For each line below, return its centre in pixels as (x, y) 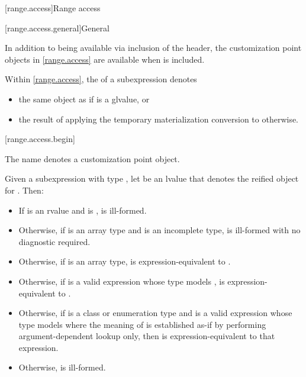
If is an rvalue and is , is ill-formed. (83, 210)
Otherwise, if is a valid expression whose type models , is (122, 281)
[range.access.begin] (40, 139)
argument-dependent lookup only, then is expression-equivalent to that (147, 336)
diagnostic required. (54, 241)
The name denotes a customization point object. (92, 158)
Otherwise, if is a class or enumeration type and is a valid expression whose (155, 313)
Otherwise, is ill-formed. (62, 367)
